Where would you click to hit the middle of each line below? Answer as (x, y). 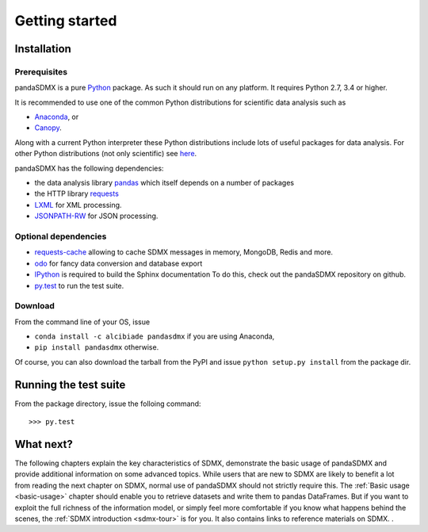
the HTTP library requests (76, 193)
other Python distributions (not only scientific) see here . (106, 154)
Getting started (66, 21)
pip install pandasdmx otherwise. (97, 347)
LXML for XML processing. (78, 205)
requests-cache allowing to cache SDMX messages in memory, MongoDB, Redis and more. (183, 252)
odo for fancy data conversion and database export (118, 263)
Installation (43, 49)
